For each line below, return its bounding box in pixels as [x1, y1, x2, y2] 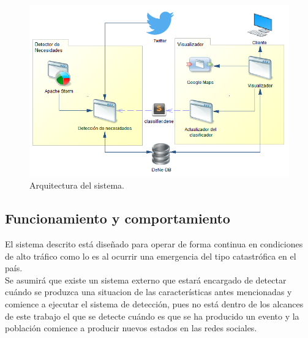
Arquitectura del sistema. [29, 179, 125, 192]
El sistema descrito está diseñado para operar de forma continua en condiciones [5, 238, 303, 250]
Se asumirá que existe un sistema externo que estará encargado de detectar [5, 273, 287, 286]
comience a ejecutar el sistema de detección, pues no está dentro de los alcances [5, 298, 304, 310]
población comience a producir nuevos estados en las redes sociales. [5, 321, 257, 334]
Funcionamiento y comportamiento [5, 209, 230, 228]
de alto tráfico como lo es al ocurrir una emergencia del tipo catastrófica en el [5, 249, 296, 262]
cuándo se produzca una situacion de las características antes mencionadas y [5, 285, 292, 298]
